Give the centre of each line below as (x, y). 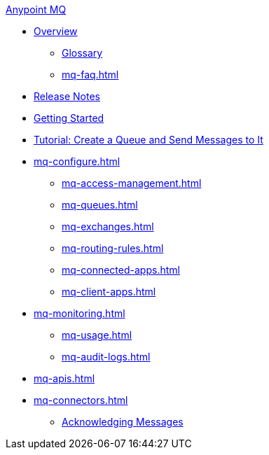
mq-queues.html (100, 205)
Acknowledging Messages (123, 422)
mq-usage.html (97, 335)
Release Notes (67, 96)
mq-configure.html (77, 161)
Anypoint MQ (36, 9)
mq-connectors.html (81, 400)
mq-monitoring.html (80, 313)
